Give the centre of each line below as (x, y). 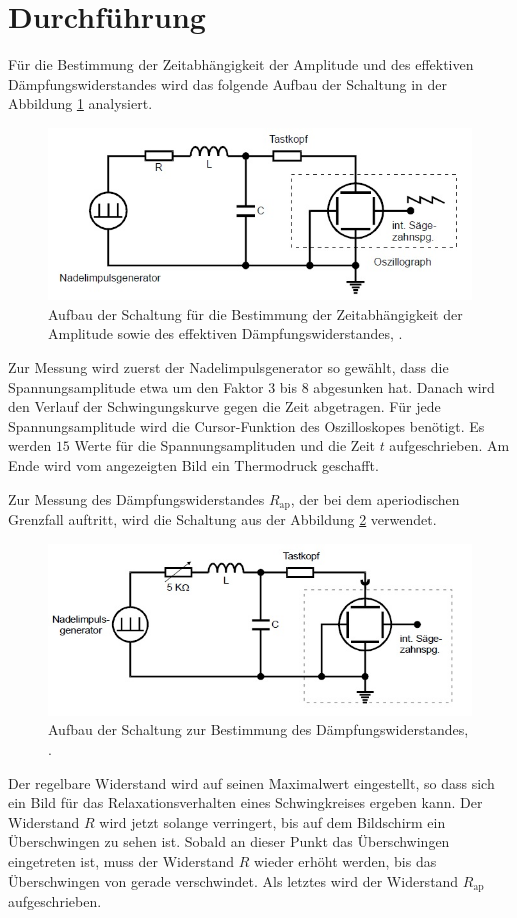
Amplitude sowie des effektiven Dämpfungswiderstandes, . (225, 333)
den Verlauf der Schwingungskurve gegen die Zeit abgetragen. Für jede (224, 406)
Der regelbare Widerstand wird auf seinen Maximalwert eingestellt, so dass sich (251, 782)
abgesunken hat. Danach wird (404, 386)
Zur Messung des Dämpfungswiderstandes (136, 498)
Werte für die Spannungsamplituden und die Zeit (224, 445)
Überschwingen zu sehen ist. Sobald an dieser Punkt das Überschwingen (229, 841)
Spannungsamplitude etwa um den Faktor (136, 386)
